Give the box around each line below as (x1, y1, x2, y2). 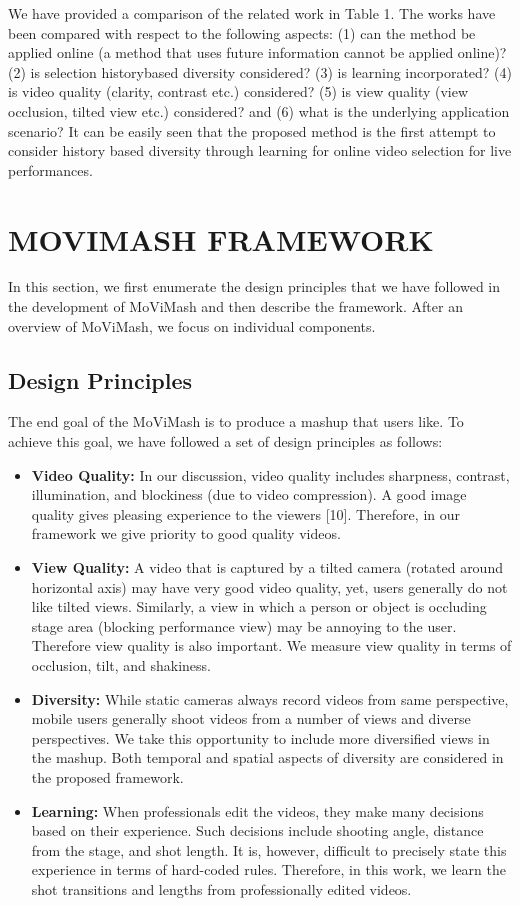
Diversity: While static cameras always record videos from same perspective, (31, 688, 509, 709)
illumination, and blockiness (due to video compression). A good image (31, 484, 467, 505)
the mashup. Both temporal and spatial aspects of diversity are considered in (31, 747, 504, 768)
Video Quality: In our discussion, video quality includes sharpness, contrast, (31, 464, 510, 485)
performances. (8, 159, 93, 180)
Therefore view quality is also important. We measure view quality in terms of (31, 635, 512, 656)
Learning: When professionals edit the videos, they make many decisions (31, 800, 484, 821)
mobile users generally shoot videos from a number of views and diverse (31, 708, 471, 729)
